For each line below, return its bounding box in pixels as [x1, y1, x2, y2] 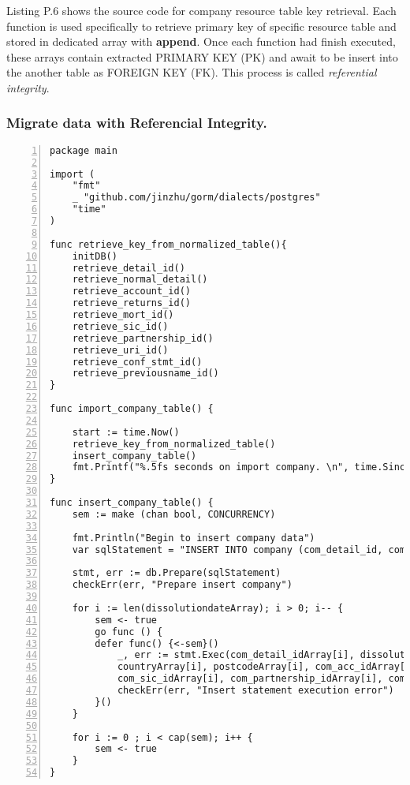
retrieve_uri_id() [72, 344, 169, 356]
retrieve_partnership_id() [72, 332, 214, 344]
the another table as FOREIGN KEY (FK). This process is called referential [6, 64, 377, 80]
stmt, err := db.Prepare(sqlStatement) [72, 567, 281, 579]
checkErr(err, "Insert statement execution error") [117, 685, 394, 697]
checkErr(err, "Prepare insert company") [72, 579, 293, 591]
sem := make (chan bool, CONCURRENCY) [72, 508, 276, 520]
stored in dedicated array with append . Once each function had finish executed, [6, 33, 396, 50]
